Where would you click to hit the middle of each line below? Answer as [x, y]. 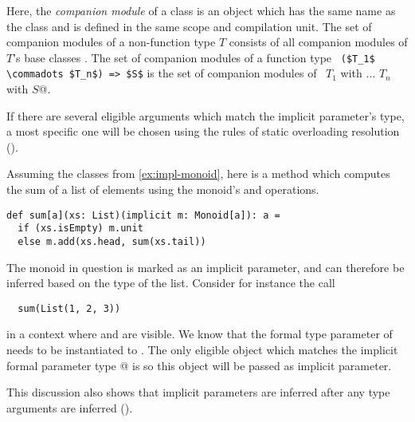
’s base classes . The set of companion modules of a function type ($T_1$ [194, 57]
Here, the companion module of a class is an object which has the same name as [201, 10]
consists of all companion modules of [318, 42]
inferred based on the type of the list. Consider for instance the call [171, 283]
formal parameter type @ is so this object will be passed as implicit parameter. [199, 365]
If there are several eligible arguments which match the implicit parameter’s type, [206, 115]
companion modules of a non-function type [111, 42]
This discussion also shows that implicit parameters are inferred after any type [198, 392]
